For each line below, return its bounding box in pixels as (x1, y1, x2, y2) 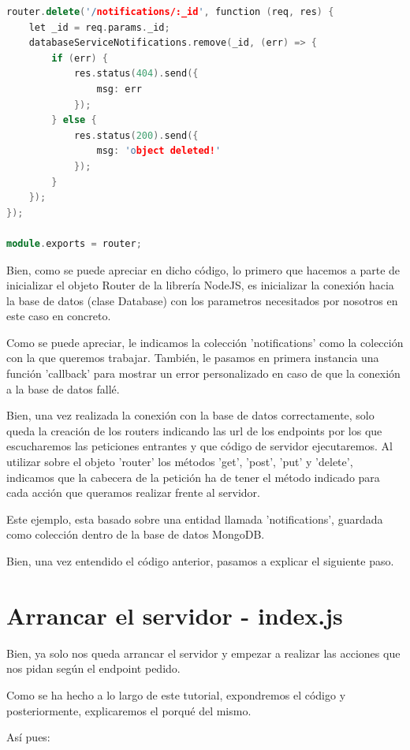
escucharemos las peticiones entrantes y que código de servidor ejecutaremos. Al (6, 438, 393, 454)
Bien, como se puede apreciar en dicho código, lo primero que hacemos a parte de (6, 261, 401, 278)
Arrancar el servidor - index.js (6, 599, 343, 631)
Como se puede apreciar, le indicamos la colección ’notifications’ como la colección (6, 334, 404, 350)
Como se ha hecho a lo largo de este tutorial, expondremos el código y (6, 686, 346, 703)
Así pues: (6, 729, 50, 745)
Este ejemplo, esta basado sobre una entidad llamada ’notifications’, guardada (6, 510, 383, 527)
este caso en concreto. (6, 308, 111, 324)
